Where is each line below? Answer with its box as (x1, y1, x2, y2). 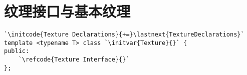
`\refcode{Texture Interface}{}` (18, 56, 130, 63)
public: (4, 47, 30, 55)
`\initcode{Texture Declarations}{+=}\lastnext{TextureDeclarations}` (4, 31, 244, 38)
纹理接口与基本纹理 (4, 1, 131, 21)
